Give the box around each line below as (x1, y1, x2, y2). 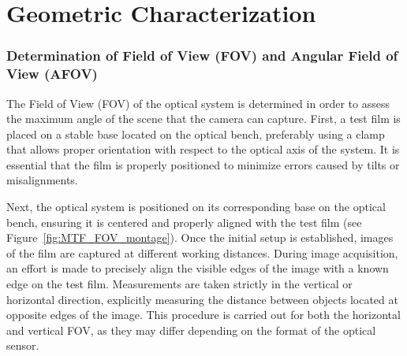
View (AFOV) (6, 64, 98, 83)
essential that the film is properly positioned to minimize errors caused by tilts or (6, 156, 400, 172)
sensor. (6, 337, 39, 354)
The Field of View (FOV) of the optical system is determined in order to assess (6, 95, 390, 111)
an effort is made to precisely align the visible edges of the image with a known (6, 260, 389, 276)
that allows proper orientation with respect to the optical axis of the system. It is (6, 141, 400, 158)
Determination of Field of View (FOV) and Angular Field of (6, 46, 398, 65)
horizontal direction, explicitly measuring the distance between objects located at (6, 291, 398, 307)
